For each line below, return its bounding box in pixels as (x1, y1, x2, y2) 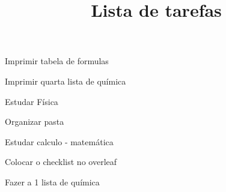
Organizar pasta (5, 115, 64, 128)
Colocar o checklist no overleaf (5, 155, 117, 168)
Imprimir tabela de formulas (5, 55, 109, 67)
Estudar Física (5, 95, 58, 107)
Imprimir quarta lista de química (5, 74, 126, 87)
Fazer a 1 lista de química (5, 175, 100, 188)
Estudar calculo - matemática (5, 135, 114, 148)
